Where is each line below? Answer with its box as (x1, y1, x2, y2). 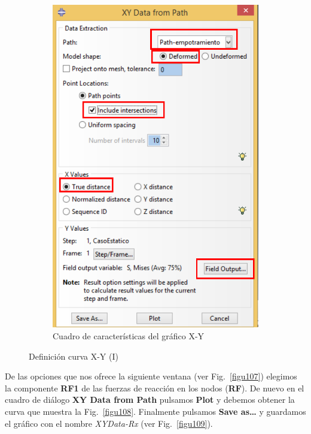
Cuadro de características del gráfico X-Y (53, 330, 205, 342)
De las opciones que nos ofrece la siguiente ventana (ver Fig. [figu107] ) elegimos (5, 370, 297, 382)
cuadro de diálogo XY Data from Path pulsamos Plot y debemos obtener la (5, 393, 295, 406)
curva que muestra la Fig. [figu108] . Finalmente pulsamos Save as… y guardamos (5, 405, 306, 417)
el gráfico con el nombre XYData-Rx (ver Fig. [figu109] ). (5, 417, 213, 429)
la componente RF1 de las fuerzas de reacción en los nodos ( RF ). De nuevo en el (5, 381, 304, 394)
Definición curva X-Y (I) (29, 349, 118, 362)
